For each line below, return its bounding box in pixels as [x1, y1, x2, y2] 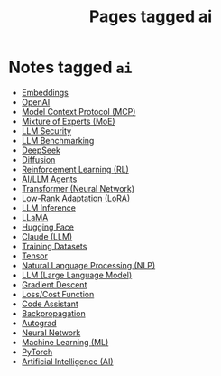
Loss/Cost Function [21, 288, 95, 299]
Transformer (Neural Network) [21, 183, 135, 193]
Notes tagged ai [8, 57, 133, 78]
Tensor [21, 250, 49, 261]
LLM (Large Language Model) [21, 269, 133, 280]
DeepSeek [21, 145, 60, 155]
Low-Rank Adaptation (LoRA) [21, 193, 131, 203]
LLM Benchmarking [21, 135, 95, 146]
